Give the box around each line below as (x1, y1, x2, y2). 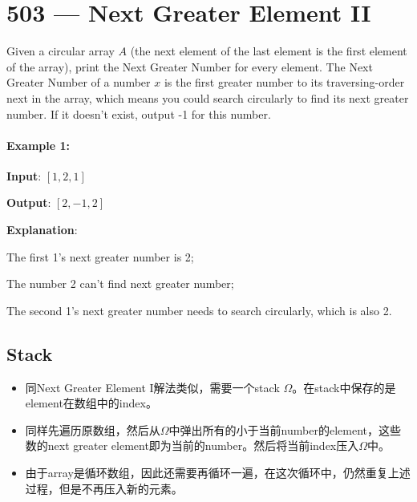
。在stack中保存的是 (292, 379, 396, 395)
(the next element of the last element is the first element (130, 43, 407, 59)
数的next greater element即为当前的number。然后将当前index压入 (25, 437, 359, 454)
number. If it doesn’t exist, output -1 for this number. (6, 105, 271, 122)
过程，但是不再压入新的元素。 (25, 480, 183, 496)
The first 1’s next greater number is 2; (6, 248, 194, 265)
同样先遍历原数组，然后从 (25, 421, 160, 438)
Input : (6, 167, 42, 184)
